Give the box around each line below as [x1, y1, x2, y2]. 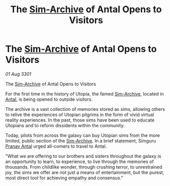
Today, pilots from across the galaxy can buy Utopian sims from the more [5, 132, 160, 138]
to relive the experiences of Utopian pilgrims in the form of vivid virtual [5, 111, 155, 118]
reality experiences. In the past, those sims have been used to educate [5, 117, 155, 123]
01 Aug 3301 [5, 71, 32, 77]
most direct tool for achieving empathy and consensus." [5, 175, 123, 181]
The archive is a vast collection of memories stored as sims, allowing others [5, 106, 165, 112]
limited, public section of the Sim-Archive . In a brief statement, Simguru [5, 137, 156, 144]
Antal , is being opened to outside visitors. [5, 96, 93, 102]
